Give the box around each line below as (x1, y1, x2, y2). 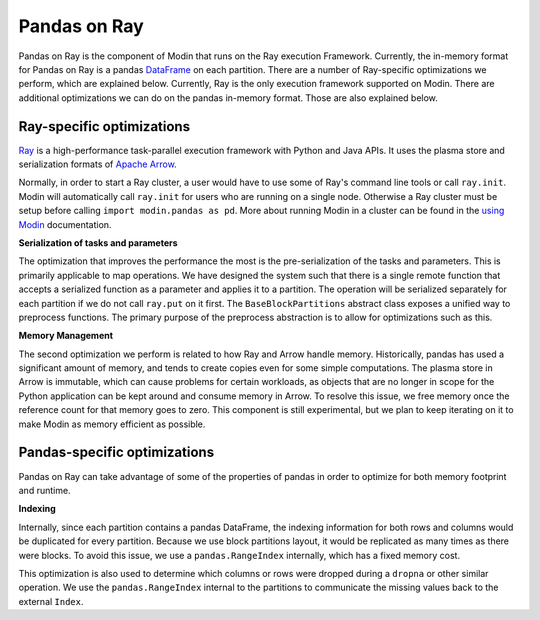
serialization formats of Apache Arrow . (18, 158, 177, 170)
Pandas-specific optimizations (18, 444, 215, 461)
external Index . (18, 595, 84, 607)
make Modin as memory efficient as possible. (18, 418, 206, 430)
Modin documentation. (18, 218, 112, 230)
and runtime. (18, 484, 71, 496)
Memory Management (18, 330, 114, 342)
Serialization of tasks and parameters (18, 236, 179, 249)
